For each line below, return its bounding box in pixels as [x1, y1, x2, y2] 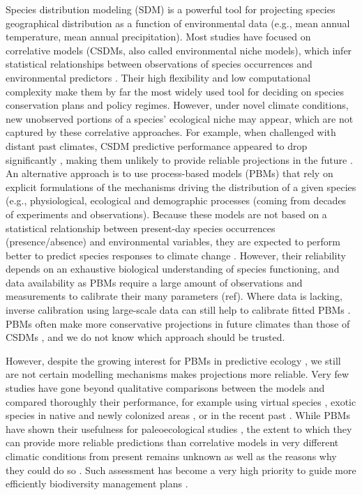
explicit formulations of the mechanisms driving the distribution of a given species [6, 179, 356, 194]
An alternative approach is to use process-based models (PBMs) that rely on [6, 166, 333, 181]
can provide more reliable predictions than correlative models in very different [6, 435, 339, 450]
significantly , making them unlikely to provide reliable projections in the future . [6, 152, 353, 167]
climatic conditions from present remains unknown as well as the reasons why [6, 449, 337, 463]
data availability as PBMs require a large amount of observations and [6, 275, 303, 289]
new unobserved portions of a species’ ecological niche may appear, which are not [6, 111, 354, 125]
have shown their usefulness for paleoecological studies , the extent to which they [6, 421, 352, 436]
